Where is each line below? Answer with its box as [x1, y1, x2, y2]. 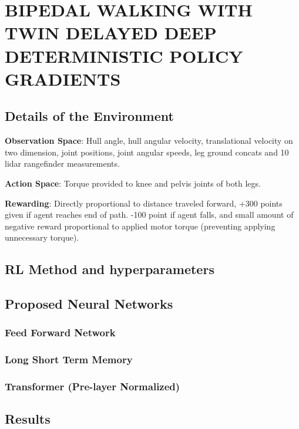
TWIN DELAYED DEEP [5, 21, 217, 45]
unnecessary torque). [5, 231, 79, 244]
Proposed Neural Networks [5, 295, 173, 313]
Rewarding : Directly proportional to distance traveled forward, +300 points [5, 197, 283, 209]
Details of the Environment [5, 107, 174, 125]
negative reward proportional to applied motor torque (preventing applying [5, 219, 276, 232]
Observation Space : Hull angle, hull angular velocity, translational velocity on [5, 134, 293, 147]
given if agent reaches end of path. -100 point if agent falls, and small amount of [5, 208, 294, 221]
